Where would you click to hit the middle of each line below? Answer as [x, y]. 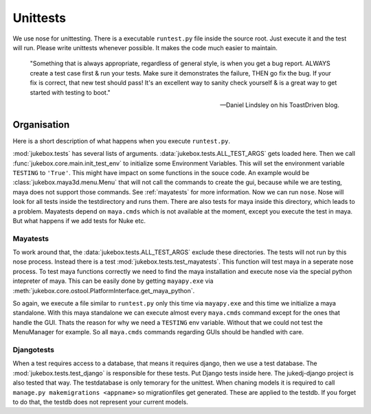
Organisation [41, 125]
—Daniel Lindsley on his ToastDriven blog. [280, 105]
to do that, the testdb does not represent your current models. [100, 402]
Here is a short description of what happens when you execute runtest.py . [121, 141]
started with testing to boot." [70, 92]
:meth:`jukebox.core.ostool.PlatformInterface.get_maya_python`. [104, 290]
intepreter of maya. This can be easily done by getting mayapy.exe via [113, 281]
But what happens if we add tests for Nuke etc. [79, 220]
